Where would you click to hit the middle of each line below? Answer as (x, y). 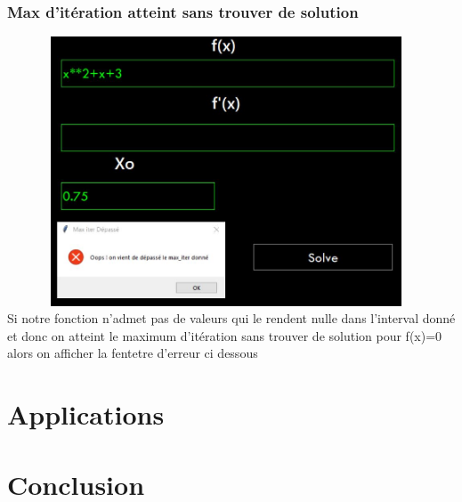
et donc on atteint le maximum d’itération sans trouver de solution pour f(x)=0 (225, 335)
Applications (86, 414)
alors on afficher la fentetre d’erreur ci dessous (133, 353)
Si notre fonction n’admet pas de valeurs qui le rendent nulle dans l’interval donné (231, 318)
